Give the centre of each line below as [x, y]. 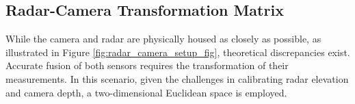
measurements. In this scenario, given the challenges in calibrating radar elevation [177, 78]
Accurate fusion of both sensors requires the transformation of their [147, 65]
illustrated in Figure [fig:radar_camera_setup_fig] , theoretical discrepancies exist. [178, 52]
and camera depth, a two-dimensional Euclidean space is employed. [146, 92]
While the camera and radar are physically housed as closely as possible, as [163, 39]
